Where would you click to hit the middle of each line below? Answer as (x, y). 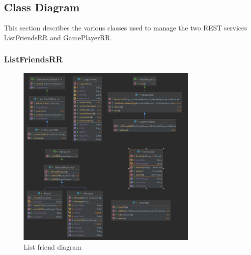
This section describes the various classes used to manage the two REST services (125, 28)
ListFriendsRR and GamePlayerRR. (58, 37)
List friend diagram (53, 247)
